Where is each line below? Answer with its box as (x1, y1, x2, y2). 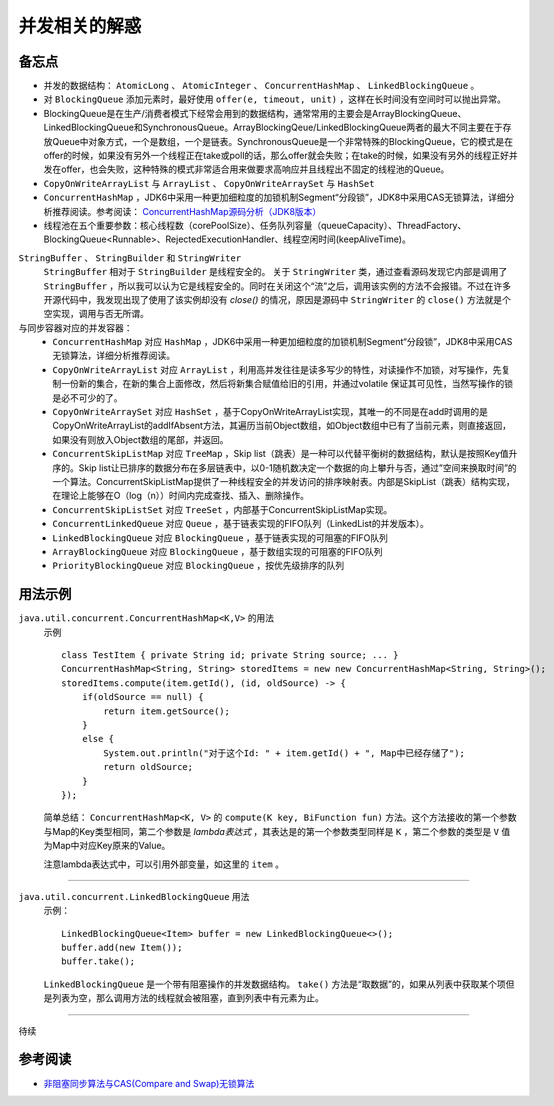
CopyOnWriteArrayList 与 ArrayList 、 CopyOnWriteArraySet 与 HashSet (43, 177, 375, 189)
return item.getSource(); (103, 705, 230, 717)
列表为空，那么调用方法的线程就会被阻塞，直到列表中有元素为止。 (51, 992, 324, 1004)
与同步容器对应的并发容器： (18, 321, 133, 334)
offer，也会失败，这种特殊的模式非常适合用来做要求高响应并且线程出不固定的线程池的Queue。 (60, 163, 450, 175)
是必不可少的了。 (52, 391, 123, 404)
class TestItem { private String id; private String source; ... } (61, 650, 399, 661)
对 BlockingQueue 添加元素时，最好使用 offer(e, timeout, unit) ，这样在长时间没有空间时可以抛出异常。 (43, 93, 507, 105)
